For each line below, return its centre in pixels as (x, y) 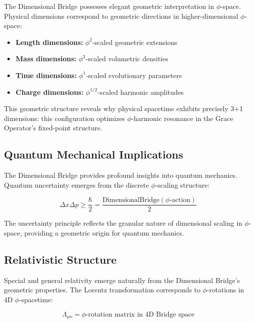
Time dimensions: (46, 75)
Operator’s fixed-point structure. (53, 128)
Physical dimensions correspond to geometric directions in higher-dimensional (121, 16)
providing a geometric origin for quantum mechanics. (104, 232)
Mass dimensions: (46, 59)
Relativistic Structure (60, 259)
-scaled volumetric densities (127, 59)
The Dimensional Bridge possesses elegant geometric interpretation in (109, 6)
